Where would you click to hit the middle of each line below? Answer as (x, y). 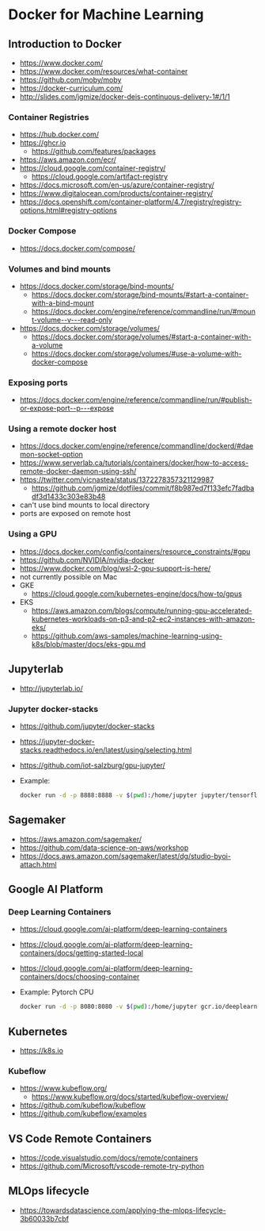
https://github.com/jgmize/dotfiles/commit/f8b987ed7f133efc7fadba (143, 488)
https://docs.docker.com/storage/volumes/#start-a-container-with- (141, 337)
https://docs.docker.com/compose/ (78, 248)
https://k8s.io (41, 1050)
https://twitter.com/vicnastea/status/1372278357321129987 (117, 480)
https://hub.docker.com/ (59, 135)
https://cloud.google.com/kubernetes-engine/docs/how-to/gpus (137, 594)
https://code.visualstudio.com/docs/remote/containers (109, 1158)
